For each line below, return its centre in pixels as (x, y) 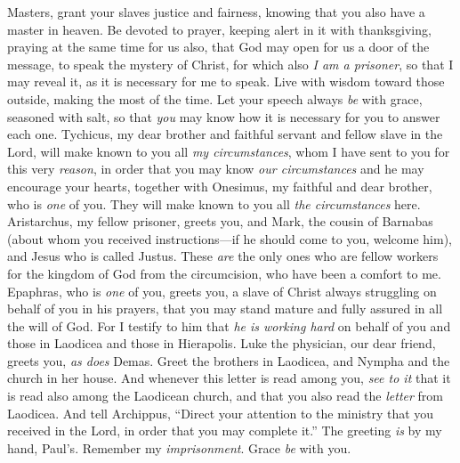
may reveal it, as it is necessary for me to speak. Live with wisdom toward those (226, 81)
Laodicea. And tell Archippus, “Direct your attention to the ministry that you (221, 413)
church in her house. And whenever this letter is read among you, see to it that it (229, 378)
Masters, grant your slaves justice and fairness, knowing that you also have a (216, 12)
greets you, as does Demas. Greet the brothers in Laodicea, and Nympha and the (229, 360)
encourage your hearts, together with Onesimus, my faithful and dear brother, (220, 186)
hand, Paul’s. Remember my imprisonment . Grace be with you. (179, 447)
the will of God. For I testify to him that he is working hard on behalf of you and (229, 325)
